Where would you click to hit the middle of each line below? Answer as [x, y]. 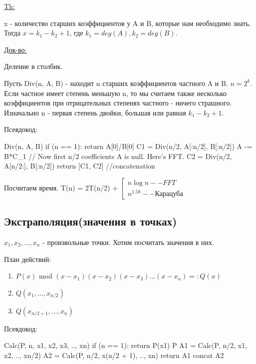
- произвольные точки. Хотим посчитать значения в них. [128, 242]
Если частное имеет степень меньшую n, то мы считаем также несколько [116, 93]
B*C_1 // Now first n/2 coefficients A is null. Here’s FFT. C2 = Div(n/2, [118, 156]
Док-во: [15, 49]
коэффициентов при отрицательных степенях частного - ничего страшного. [118, 103]
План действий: [28, 259]
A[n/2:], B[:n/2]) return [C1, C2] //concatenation [80, 166]
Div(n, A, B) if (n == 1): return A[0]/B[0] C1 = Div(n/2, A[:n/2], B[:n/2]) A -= [128, 146]
